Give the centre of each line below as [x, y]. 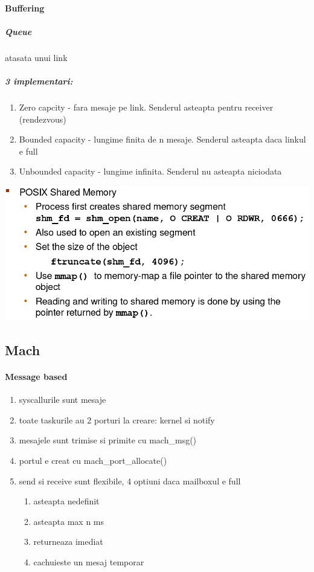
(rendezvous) [43, 119]
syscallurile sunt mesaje [62, 400]
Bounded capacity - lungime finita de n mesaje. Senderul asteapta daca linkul [162, 139]
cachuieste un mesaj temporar [89, 561]
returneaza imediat [68, 541]
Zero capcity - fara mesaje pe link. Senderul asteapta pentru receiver [146, 107]
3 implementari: [39, 81]
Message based [36, 377]
